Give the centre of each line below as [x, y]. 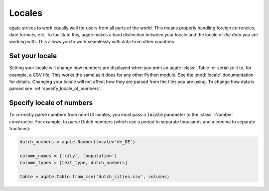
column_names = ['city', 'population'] [68, 156]
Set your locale [33, 56]
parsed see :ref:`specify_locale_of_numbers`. [55, 89]
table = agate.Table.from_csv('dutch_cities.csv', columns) [95, 177]
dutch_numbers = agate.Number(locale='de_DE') [77, 142]
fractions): [20, 129]
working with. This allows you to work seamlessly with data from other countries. [92, 42]
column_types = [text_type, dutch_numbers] [74, 163]
